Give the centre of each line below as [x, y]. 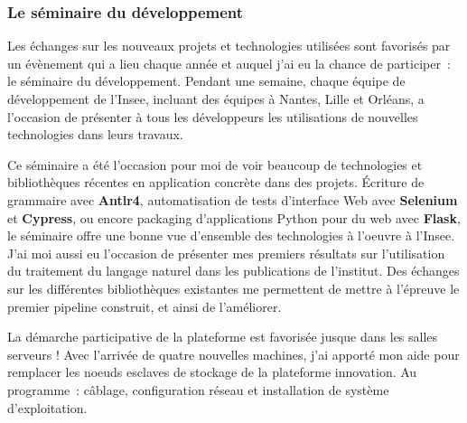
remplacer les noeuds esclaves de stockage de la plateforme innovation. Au [212, 372]
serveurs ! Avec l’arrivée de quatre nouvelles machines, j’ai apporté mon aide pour [233, 354]
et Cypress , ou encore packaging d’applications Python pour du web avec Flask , [234, 217]
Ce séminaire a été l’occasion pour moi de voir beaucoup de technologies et [215, 164]
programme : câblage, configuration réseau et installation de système [198, 389]
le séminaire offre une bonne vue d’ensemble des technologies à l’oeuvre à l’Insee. [231, 235]
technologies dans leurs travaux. [95, 134]
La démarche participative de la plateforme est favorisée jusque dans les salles [223, 337]
